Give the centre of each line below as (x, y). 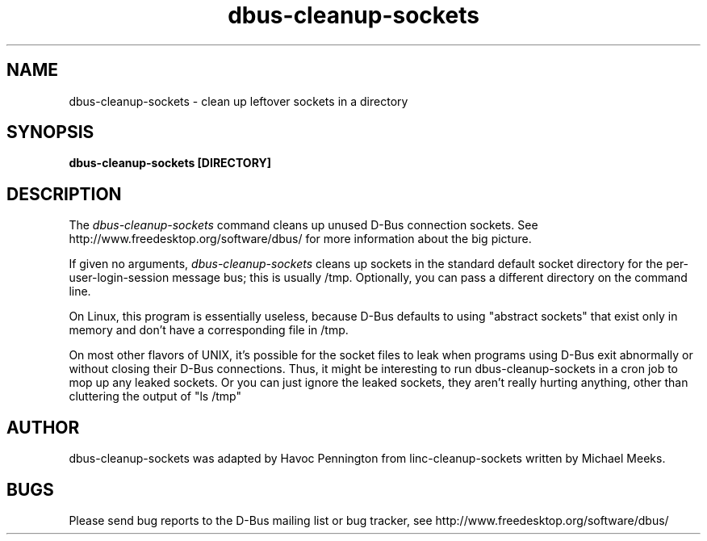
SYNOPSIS (50, 132)
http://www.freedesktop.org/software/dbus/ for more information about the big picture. (300, 239)
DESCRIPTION (64, 194)
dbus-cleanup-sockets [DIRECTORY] (170, 163)
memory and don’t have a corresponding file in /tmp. (209, 330)
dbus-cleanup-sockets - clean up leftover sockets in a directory (238, 101)
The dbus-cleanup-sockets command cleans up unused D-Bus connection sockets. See (303, 225)
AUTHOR (43, 427)
